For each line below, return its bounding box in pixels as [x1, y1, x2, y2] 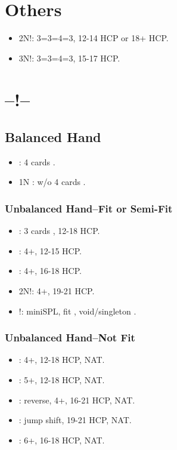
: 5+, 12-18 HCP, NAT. [18, 374, 105, 386]
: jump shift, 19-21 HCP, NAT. [18, 414, 132, 426]
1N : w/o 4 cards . [18, 175, 86, 188]
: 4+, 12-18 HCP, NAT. [18, 353, 105, 366]
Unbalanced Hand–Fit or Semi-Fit [5, 201, 173, 215]
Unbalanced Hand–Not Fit [5, 330, 135, 345]
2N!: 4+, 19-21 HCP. [18, 285, 95, 297]
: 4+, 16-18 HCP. [18, 264, 82, 277]
